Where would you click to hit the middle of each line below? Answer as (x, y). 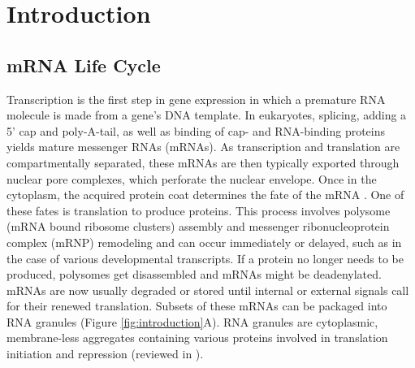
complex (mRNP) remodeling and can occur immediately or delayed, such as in (204, 242)
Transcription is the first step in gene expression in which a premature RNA (196, 99)
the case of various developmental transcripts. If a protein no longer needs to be (205, 258)
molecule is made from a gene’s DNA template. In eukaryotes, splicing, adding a (207, 115)
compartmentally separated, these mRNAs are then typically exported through (203, 162)
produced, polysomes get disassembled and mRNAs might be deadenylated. (194, 274)
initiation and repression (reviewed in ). (105, 354)
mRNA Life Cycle (84, 65)
